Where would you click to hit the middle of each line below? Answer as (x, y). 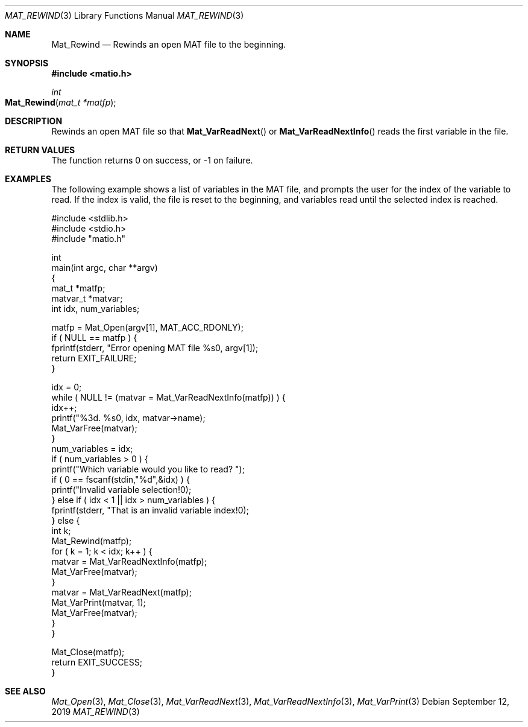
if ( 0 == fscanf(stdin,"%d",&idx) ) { (121, 479)
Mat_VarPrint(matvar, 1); (99, 602)
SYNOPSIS (27, 63)
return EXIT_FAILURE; (94, 358)
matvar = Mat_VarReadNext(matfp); (121, 592)
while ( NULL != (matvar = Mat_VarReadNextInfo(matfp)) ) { (168, 397)
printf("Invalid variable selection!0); (121, 490)
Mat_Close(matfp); (88, 652)
